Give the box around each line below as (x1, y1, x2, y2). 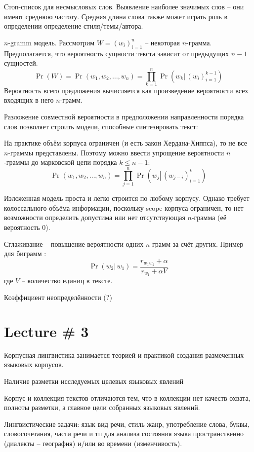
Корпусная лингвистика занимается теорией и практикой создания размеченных (4, 349, 244, 360)
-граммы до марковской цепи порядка (4, 157, 117, 167)
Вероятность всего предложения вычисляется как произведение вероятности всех (4, 85, 249, 95)
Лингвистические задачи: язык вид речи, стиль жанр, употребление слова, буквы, (4, 418, 250, 429)
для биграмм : (4, 248, 46, 259)
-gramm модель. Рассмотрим (8, 37, 95, 47)
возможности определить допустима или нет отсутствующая (4, 212, 185, 223)
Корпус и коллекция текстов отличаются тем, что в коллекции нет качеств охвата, (4, 392, 251, 403)
